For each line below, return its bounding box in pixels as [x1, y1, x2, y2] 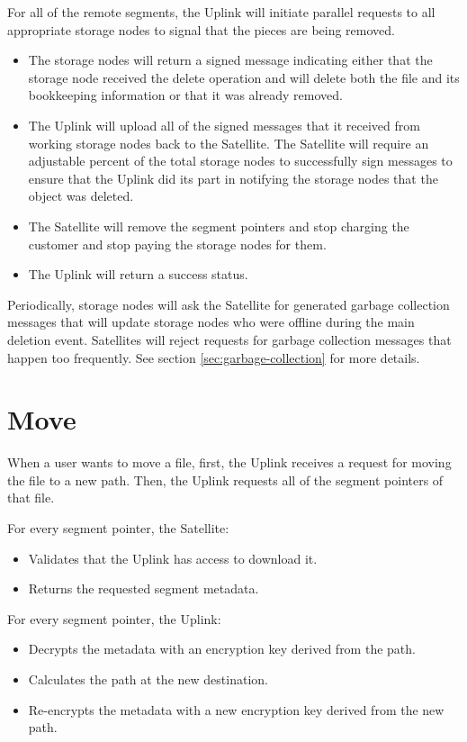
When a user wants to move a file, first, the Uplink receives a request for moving [7, 453, 452, 472]
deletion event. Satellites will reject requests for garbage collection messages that [7, 330, 452, 348]
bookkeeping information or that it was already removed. [28, 86, 343, 104]
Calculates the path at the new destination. [28, 669, 268, 688]
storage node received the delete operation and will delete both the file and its [28, 68, 460, 86]
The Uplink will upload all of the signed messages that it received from [28, 115, 420, 134]
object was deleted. [28, 186, 134, 205]
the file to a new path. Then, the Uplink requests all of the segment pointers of [7, 470, 444, 489]
